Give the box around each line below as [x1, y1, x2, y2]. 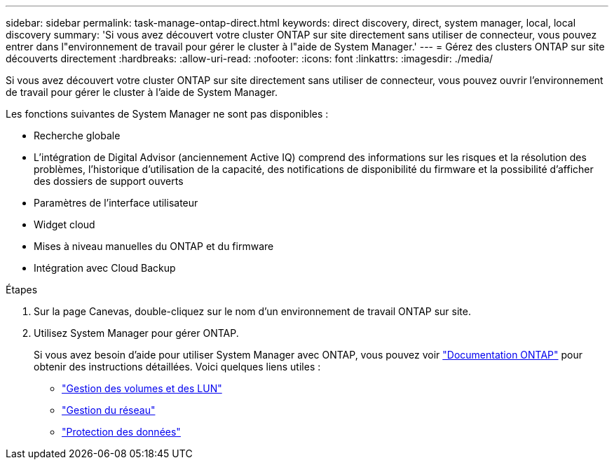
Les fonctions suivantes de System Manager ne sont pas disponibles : [6, 108, 329, 120]
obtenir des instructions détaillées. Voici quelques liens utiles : [34, 361, 321, 373]
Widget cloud [34, 218, 95, 230]
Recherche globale [34, 130, 121, 141]
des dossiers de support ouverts [34, 175, 184, 187]
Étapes [6, 284, 38, 296]
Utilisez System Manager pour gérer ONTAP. [34, 327, 239, 339]
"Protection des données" [62, 426, 181, 438]
